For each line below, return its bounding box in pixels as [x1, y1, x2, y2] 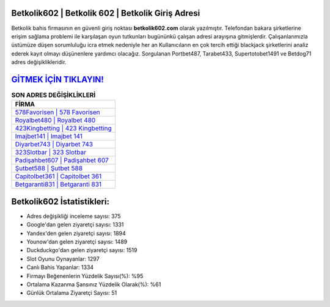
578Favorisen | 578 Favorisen [15, 108, 100, 117]
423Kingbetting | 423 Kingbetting [15, 124, 112, 132]
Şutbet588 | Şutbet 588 [15, 164, 82, 173]
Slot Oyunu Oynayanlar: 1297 [26, 255, 100, 262]
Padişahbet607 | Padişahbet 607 [15, 156, 109, 165]
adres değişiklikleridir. [11, 59, 67, 66]
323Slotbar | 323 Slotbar [15, 148, 87, 157]
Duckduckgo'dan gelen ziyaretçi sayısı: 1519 [26, 247, 137, 254]
